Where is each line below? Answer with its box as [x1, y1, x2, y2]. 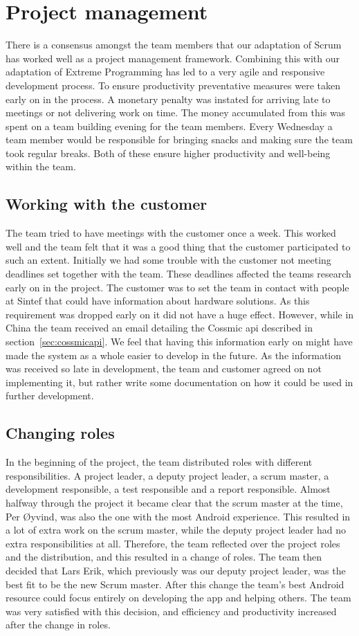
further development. [6, 388, 94, 403]
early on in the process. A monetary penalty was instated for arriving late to [6, 91, 331, 106]
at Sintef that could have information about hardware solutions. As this [6, 293, 310, 308]
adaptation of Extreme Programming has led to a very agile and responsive [6, 64, 325, 79]
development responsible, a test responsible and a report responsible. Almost [6, 482, 331, 496]
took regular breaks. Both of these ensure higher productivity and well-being [6, 145, 331, 160]
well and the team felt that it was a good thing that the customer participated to [6, 239, 351, 253]
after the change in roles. [6, 617, 111, 632]
